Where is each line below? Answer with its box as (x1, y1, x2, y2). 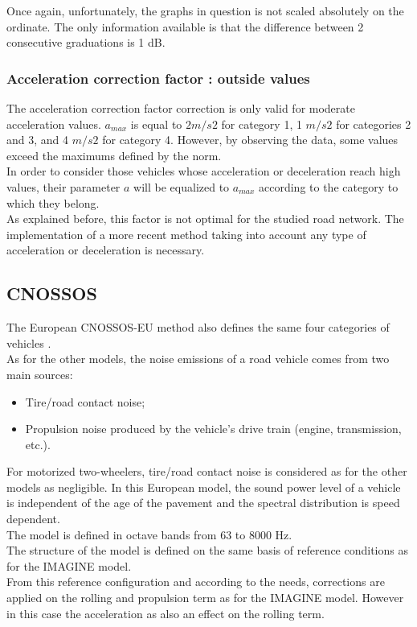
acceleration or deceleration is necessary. (6, 241, 205, 258)
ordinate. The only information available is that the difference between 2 (6, 18, 364, 35)
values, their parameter (6, 178, 121, 195)
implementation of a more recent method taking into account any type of (6, 225, 366, 242)
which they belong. (6, 194, 100, 211)
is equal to (130, 115, 182, 132)
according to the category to (259, 178, 399, 195)
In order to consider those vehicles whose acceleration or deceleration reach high (6, 163, 401, 179)
